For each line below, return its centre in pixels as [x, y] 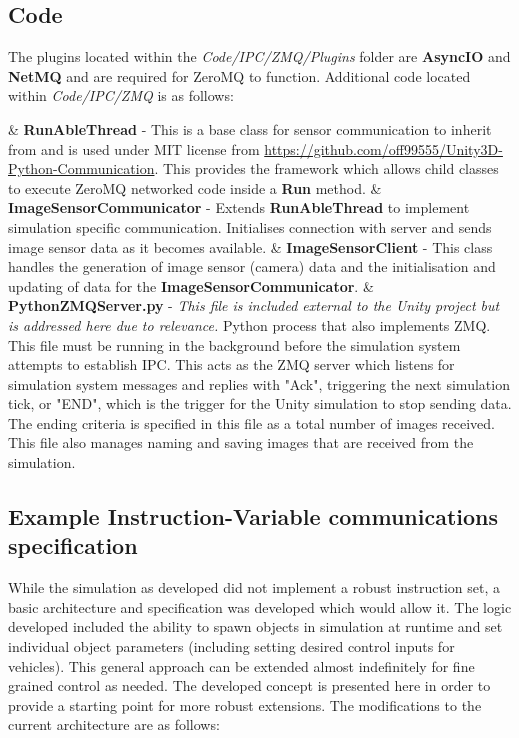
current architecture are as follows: [114, 724]
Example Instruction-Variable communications [253, 516]
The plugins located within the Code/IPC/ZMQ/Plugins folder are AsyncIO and [259, 56]
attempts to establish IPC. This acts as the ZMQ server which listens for [231, 364]
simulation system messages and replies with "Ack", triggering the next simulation [259, 383]
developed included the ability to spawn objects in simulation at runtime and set [255, 626]
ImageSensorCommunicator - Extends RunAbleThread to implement [239, 207]
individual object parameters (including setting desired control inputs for [231, 646]
